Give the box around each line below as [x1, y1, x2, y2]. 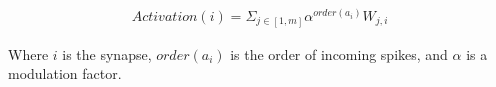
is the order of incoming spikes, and [230, 43, 448, 64]
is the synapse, [62, 43, 152, 64]
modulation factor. [8, 63, 122, 84]
